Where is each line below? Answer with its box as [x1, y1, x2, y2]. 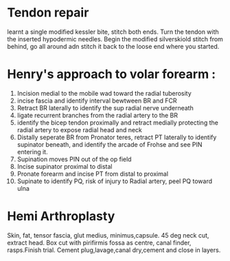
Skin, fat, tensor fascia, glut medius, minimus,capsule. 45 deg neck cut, [7, 231, 209, 239]
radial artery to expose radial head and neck [16, 125, 143, 134]
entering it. [16, 147, 48, 156]
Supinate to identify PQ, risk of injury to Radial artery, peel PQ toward [16, 177, 213, 185]
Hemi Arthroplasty [7, 209, 115, 225]
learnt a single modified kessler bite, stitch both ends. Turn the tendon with [7, 28, 220, 36]
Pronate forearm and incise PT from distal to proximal [16, 169, 169, 178]
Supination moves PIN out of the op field [16, 155, 132, 163]
